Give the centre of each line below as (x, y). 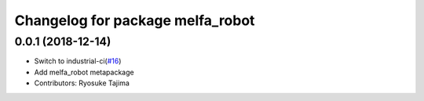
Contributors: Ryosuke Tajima (82, 83)
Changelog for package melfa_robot (135, 20)
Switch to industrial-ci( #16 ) (78, 61)
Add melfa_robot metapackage (84, 72)
